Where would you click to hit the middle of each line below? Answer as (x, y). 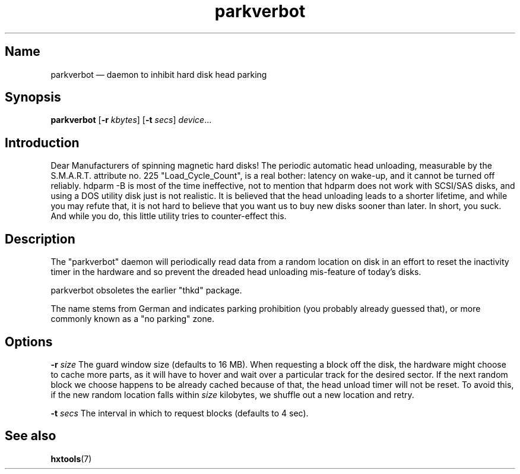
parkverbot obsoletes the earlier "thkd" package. (146, 290)
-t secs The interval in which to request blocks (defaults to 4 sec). (180, 413)
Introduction (42, 143)
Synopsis (33, 97)
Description (40, 239)
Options (29, 342)
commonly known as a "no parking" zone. (132, 319)
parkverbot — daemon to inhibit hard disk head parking (159, 74)
